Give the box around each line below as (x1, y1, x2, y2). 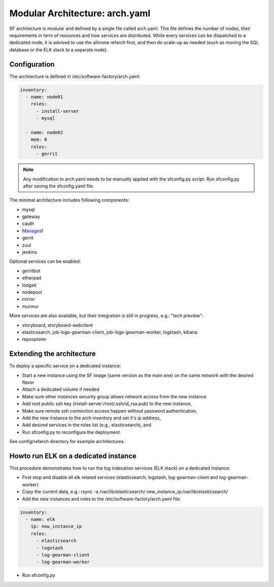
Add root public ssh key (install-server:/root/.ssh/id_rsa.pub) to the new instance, (22, 400, 192, 407)
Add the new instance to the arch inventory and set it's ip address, (22, 415, 161, 421)
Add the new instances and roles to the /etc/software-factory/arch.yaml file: (22, 496, 181, 502)
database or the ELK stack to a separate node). (9, 46, 108, 53)
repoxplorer (22, 336, 47, 343)
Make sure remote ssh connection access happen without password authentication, (22, 408, 197, 414)
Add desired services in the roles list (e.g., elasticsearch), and (22, 422, 152, 428)
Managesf (22, 228, 43, 234)
